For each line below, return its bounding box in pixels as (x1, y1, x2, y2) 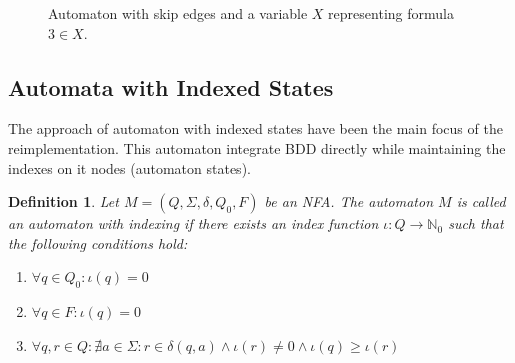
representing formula (328, 3, 454, 23)
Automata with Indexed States (8, 71, 334, 102)
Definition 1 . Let (8, 191, 119, 212)
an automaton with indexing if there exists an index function (8, 213, 379, 234)
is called (456, 191, 506, 212)
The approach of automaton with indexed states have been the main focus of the (8, 118, 503, 139)
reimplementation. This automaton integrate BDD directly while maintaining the (8, 137, 506, 158)
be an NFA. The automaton (264, 191, 434, 212)
